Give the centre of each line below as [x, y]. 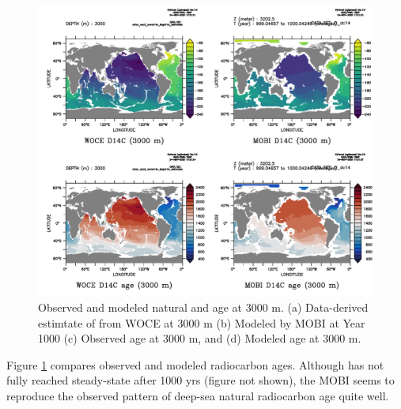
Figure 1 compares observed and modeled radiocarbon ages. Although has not [195, 364]
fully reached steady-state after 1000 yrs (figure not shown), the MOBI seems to [200, 380]
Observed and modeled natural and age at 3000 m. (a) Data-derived [203, 307]
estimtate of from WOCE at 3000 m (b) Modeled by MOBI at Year [202, 322]
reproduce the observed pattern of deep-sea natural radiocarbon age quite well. [198, 396]
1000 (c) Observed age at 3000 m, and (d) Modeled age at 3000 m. [200, 338]
